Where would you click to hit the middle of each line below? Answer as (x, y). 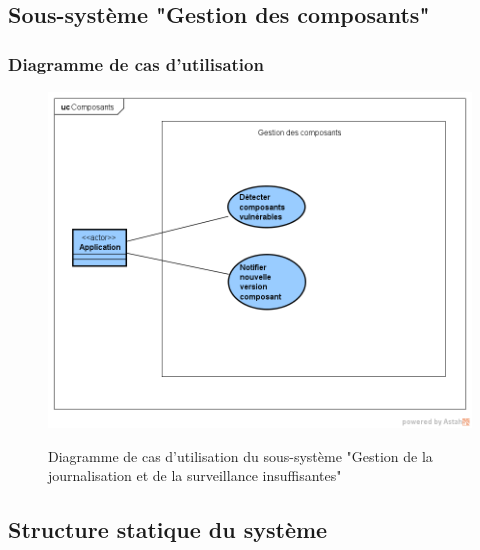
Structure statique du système (168, 529)
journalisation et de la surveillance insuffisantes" (195, 475)
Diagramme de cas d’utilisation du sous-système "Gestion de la (240, 455)
